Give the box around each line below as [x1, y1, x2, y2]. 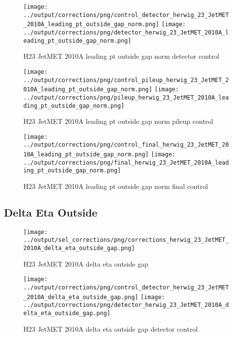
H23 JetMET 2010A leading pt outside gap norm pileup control [23, 116, 214, 126]
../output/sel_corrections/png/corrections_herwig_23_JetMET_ [23, 236, 229, 244]
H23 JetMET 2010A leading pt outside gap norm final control [23, 181, 208, 191]
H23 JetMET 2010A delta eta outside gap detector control [23, 323, 198, 334]
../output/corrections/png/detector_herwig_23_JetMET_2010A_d [23, 302, 229, 309]
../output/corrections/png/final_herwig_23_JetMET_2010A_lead [23, 159, 229, 166]
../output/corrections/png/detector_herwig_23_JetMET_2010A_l [23, 29, 229, 36]
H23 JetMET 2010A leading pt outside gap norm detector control [23, 51, 219, 61]
